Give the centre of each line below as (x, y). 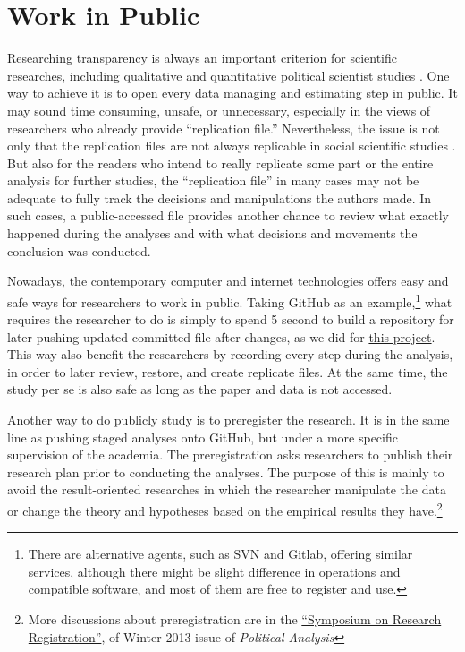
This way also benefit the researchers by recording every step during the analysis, (230, 354)
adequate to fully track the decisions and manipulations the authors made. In (220, 197)
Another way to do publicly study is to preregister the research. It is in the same (228, 420)
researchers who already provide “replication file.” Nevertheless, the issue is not (224, 128)
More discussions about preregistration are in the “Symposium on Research (235, 619)
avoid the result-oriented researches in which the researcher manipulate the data (227, 489)
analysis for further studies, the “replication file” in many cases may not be (213, 180)
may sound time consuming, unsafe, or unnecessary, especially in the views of (219, 110)
